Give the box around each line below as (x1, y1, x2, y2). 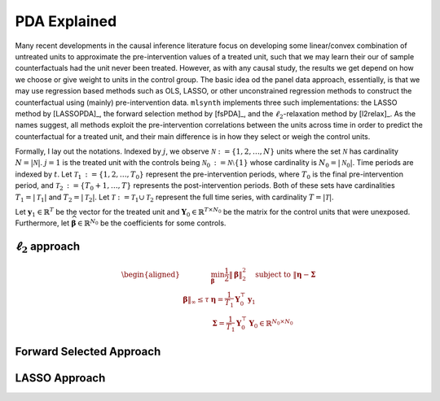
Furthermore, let (15, 218, 70, 228)
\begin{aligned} (121, 269, 181, 279)
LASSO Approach (15, 371, 106, 385)
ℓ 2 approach (15, 240, 81, 255)
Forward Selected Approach (15, 345, 161, 359)
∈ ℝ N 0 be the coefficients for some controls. (77, 217, 227, 228)
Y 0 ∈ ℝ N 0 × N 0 (249, 317, 293, 330)
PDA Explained (15, 12, 117, 30)
